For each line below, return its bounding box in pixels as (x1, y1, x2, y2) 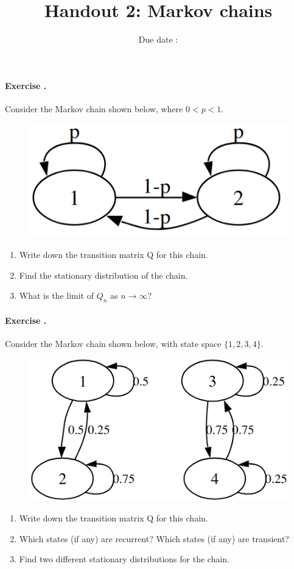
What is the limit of (19, 289, 94, 302)
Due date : (138, 33, 178, 46)
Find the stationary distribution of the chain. (19, 268, 188, 281)
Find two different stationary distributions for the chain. (19, 553, 229, 565)
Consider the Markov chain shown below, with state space (5, 337, 222, 349)
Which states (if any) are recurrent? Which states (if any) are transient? (19, 532, 289, 545)
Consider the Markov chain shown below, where (5, 102, 183, 115)
